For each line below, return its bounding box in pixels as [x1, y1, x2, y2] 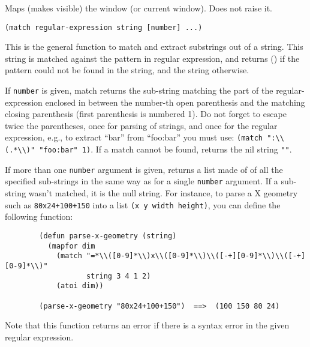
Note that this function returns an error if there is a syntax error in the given [5, 319, 290, 331]
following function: [5, 210, 73, 223]
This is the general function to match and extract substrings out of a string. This [5, 40, 303, 53]
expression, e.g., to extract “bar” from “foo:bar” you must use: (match [5, 131, 263, 143]
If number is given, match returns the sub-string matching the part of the [5, 84, 273, 97]
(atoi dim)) [56, 282, 104, 291]
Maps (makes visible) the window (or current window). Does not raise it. [5, 2, 272, 14]
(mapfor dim [47, 241, 95, 250]
